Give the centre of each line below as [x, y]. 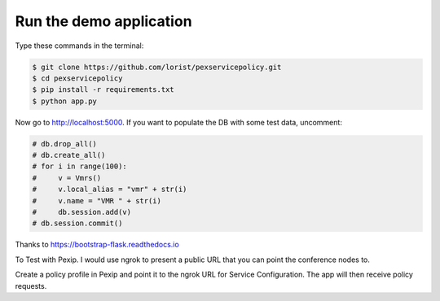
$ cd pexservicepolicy [77, 78]
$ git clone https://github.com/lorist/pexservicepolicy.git [157, 67]
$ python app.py [65, 101]
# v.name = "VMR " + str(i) [97, 201]
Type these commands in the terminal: [79, 46]
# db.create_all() [69, 155]
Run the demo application [103, 21]
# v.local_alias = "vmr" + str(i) [110, 190]
